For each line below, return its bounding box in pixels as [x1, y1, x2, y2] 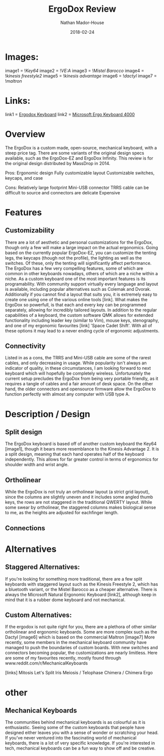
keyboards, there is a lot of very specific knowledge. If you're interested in [5, 740, 155, 746]
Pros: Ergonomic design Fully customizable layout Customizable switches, [5, 170, 155, 176]
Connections [5, 524, 46, 532]
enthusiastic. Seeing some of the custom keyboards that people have [5, 725, 145, 731]
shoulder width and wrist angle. [5, 462, 69, 468]
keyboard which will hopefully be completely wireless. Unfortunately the [5, 371, 151, 377]
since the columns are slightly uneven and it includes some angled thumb [5, 494, 153, 500]
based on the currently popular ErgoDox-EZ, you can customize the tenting [5, 250, 157, 256]
